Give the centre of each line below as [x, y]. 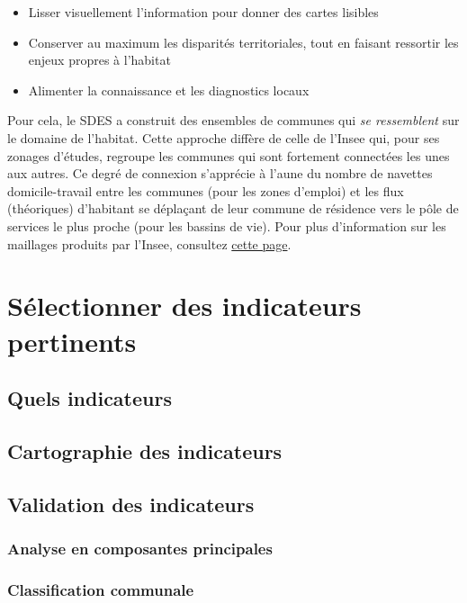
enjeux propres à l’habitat [99, 60]
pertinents [72, 341]
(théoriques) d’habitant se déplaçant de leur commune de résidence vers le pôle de [233, 208]
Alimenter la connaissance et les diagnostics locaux [169, 90]
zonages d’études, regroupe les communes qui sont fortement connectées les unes [229, 155]
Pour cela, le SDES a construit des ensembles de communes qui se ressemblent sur [233, 120]
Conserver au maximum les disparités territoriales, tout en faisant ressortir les [243, 42]
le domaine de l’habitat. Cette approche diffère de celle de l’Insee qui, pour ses [224, 137]
